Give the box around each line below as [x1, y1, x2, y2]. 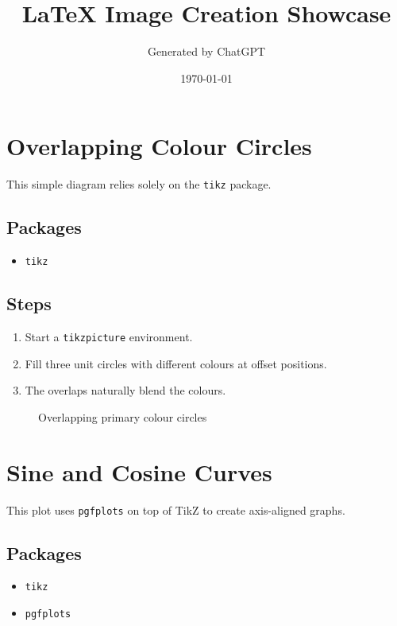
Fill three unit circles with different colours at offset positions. [25, 355, 327, 371]
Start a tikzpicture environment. [25, 328, 193, 344]
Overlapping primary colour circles [38, 408, 207, 425]
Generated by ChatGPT [147, 43, 266, 60]
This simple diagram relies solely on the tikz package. [6, 176, 272, 192]
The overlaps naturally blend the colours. [25, 382, 226, 399]
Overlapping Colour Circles [6, 130, 312, 162]
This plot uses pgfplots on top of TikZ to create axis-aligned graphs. [6, 501, 345, 518]
